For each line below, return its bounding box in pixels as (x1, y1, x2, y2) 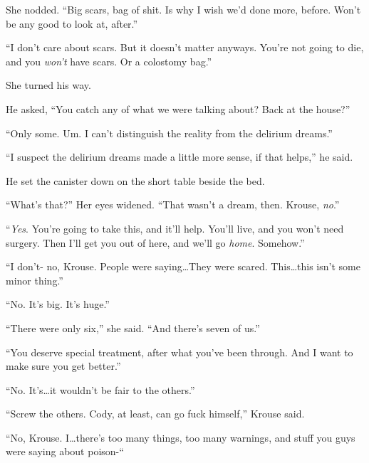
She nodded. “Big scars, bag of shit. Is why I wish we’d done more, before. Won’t (6, 2, 361, 16)
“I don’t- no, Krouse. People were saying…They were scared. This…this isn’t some (6, 259, 360, 274)
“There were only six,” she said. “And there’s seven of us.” (6, 320, 260, 335)
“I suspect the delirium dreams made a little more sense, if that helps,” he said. (6, 149, 353, 164)
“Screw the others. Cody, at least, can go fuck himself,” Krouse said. (6, 406, 305, 421)
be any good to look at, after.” (6, 16, 138, 31)
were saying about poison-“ (6, 444, 124, 459)
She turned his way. (6, 78, 91, 92)
